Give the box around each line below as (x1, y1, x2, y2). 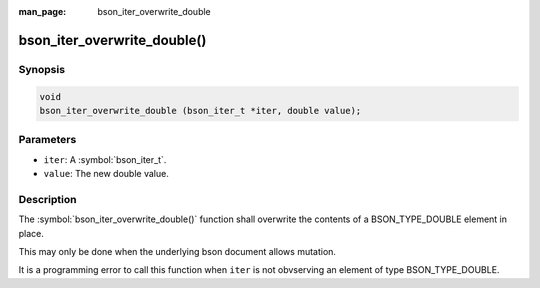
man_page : (18, 6, 67, 17)
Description (18, 192, 77, 206)
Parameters (18, 133, 77, 147)
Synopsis (18, 62, 65, 76)
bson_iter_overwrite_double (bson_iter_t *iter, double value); (39, 105, 362, 116)
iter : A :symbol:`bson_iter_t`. (43, 153, 167, 165)
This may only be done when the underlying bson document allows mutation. (18, 246, 337, 257)
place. (18, 227, 45, 239)
